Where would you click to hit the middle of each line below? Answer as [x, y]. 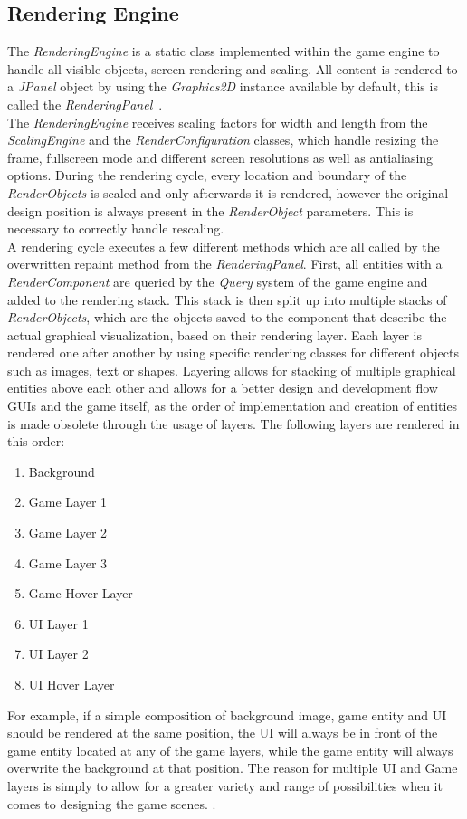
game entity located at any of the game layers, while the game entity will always [230, 750]
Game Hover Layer [81, 593]
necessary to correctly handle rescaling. [116, 229]
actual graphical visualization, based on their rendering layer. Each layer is [215, 334]
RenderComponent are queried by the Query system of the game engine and [218, 281]
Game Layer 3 [68, 562]
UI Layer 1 [58, 623]
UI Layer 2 [58, 654]
